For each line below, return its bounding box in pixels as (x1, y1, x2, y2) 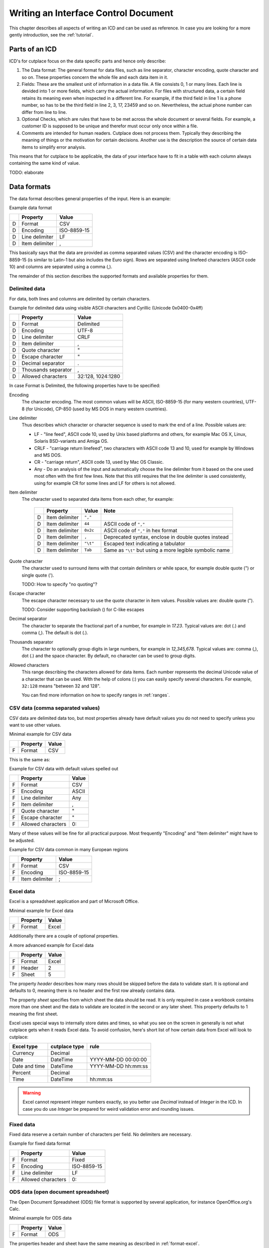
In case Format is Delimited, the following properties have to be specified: (9, 382, 160, 389)
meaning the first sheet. (9, 1011, 58, 1017)
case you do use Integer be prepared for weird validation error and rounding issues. (22, 1106, 195, 1112)
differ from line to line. (21, 109, 67, 115)
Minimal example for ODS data (9, 1215, 72, 1221)
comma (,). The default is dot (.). (21, 629, 88, 636)
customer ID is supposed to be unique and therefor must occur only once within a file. (21, 123, 198, 129)
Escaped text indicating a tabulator (104, 540, 185, 547)
